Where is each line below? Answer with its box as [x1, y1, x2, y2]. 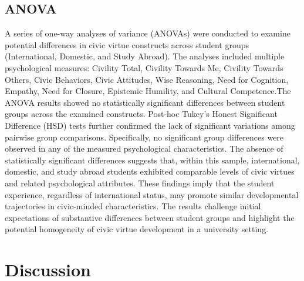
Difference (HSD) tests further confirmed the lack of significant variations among [5, 119, 295, 131]
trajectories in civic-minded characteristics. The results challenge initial [5, 200, 261, 212]
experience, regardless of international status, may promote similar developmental [5, 188, 299, 200]
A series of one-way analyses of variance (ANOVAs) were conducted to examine [5, 27, 291, 39]
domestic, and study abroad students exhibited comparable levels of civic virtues [5, 165, 295, 178]
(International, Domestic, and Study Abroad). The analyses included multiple [5, 50, 285, 62]
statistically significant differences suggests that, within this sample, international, [5, 153, 300, 166]
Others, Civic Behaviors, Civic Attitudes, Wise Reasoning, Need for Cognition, [5, 73, 289, 85]
